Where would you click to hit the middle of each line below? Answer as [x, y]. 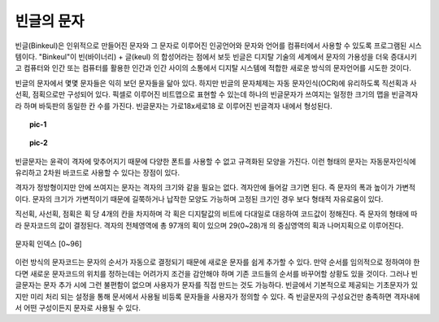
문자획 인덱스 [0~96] [48, 244]
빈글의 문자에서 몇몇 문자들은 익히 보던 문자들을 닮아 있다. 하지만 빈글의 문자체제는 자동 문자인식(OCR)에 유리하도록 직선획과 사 [216, 83]
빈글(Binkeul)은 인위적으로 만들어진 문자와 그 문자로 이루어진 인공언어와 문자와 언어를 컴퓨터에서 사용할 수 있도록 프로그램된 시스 [218, 46]
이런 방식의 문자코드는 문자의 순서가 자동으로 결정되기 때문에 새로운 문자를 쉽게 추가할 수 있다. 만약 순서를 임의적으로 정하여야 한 [217, 262]
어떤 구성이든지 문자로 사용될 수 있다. [82, 307]
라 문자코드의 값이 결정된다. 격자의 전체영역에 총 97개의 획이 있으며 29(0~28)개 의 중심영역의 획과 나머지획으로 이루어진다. [209, 225]
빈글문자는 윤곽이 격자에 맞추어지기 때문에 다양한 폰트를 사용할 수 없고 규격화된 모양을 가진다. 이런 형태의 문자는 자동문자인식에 [215, 161]
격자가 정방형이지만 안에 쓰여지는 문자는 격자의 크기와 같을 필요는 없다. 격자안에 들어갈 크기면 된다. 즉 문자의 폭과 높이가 [204, 188]
